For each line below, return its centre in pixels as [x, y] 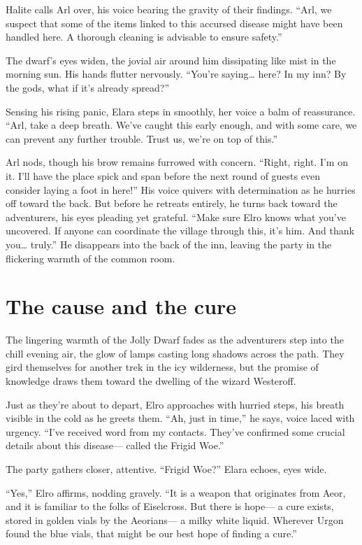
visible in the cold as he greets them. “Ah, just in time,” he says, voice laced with [180, 418]
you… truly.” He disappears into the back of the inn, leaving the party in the [169, 244]
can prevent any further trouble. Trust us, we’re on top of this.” [142, 138]
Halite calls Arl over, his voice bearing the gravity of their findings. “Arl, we [169, 9]
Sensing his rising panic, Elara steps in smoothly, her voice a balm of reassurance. [181, 111]
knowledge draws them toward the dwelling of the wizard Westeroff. [151, 381]
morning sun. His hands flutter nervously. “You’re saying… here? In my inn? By [176, 74]
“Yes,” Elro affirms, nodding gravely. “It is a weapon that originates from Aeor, [176, 492]
